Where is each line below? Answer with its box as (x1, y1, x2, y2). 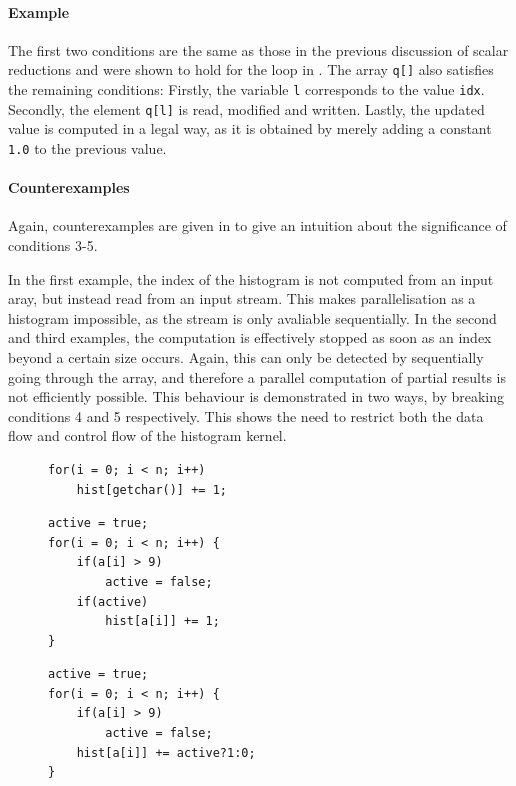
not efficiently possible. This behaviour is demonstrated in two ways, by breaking (8, 386, 505, 407)
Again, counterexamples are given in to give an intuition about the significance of (8, 215, 507, 236)
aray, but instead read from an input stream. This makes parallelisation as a (8, 288, 476, 309)
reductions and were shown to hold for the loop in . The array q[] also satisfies (8, 59, 494, 80)
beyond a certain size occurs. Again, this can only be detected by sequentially (8, 346, 484, 367)
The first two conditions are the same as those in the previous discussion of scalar (8, 39, 509, 60)
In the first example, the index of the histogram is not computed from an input (8, 268, 494, 289)
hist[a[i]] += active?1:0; (76, 745, 256, 760)
